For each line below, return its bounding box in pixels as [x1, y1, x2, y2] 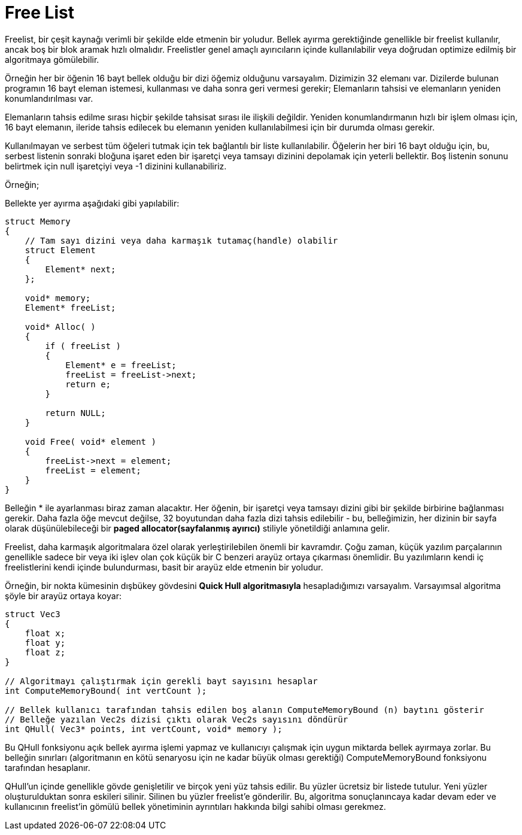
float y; [25, 637, 66, 648]
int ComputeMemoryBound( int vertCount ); [5, 685, 207, 696]
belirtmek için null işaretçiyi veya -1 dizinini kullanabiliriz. [5, 160, 227, 171]
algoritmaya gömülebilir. [5, 54, 99, 65]
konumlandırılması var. [5, 93, 93, 104]
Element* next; [45, 264, 116, 274]
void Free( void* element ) [25, 436, 156, 447]
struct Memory [5, 216, 71, 226]
